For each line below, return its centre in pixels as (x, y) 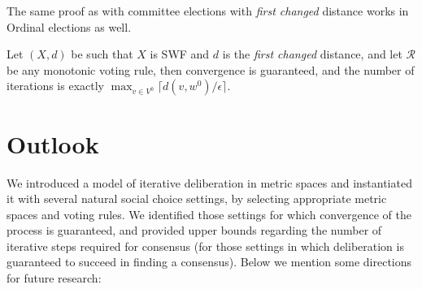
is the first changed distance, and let (312, 54)
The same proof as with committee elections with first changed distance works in (208, 11)
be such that (102, 54)
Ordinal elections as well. (69, 26)
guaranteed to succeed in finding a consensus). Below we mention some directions (209, 262)
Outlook (53, 143)
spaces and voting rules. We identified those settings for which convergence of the (209, 214)
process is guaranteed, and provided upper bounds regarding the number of (194, 230)
